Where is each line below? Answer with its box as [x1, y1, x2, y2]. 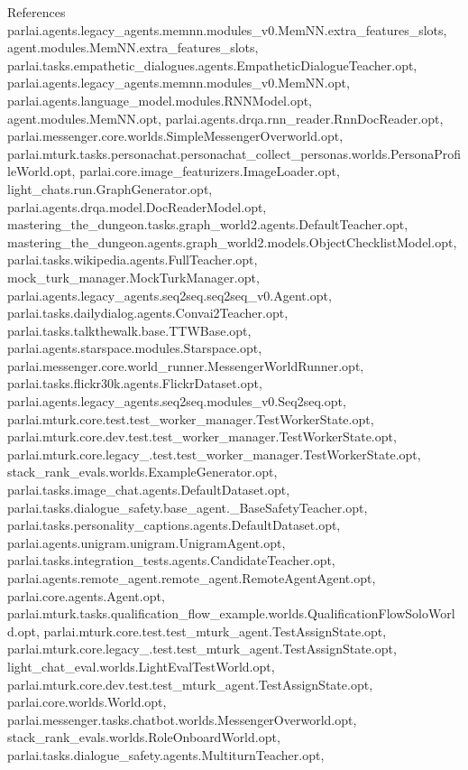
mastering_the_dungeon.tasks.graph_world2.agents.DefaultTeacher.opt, [7, 215, 408, 234]
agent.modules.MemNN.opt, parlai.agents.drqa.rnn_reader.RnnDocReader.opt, [7, 108, 444, 127]
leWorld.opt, [7, 162, 76, 181]
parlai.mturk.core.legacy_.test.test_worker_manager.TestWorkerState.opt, [7, 444, 421, 463]
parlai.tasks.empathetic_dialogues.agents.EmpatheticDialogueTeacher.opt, [7, 55, 418, 74]
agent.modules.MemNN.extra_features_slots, [7, 38, 259, 57]
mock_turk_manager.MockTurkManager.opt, [7, 267, 260, 286]
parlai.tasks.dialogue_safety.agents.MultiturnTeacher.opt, [7, 745, 325, 764]
